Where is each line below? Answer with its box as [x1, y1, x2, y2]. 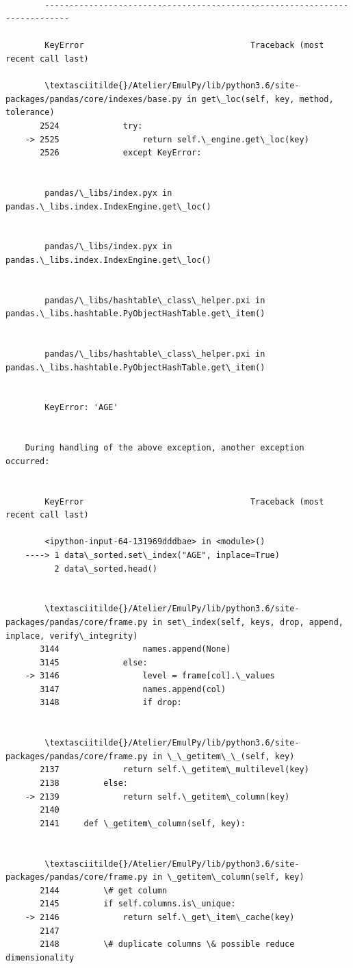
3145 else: [40, 657, 148, 667]
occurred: [5, 456, 50, 466]
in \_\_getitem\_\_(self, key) [152, 751, 295, 761]
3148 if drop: [40, 698, 182, 708]
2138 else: [40, 778, 128, 789]
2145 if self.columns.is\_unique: [40, 899, 236, 909]
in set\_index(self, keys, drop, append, [152, 617, 343, 627]
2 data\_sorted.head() [54, 563, 157, 574]
